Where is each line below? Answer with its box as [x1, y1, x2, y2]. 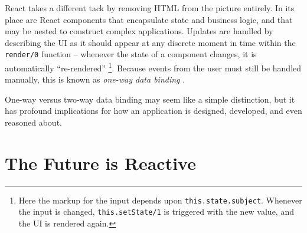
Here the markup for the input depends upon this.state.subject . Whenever [18, 193, 302, 206]
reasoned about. [5, 116, 62, 129]
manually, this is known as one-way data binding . [5, 73, 185, 86]
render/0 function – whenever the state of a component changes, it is [5, 48, 257, 60]
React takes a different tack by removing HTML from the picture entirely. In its [5, 2, 295, 14]
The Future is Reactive [5, 150, 196, 175]
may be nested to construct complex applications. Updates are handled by [5, 25, 273, 37]
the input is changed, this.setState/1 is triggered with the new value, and [18, 205, 294, 218]
